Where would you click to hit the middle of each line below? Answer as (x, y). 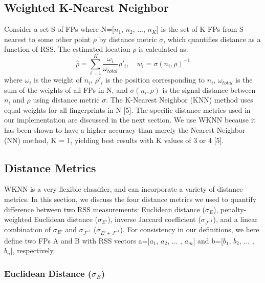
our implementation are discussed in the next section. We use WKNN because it (130, 120)
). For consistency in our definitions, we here (190, 229)
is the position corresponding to (155, 80)
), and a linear (235, 219)
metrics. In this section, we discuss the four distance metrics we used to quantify (130, 199)
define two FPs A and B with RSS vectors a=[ (77, 240)
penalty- (234, 209)
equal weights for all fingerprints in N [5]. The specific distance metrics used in (127, 109)
